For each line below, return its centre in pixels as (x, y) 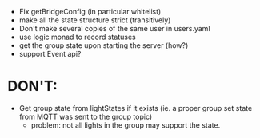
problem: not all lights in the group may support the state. (126, 125)
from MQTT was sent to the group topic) (86, 116)
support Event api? (50, 54)
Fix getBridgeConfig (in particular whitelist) (90, 12)
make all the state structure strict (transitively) (95, 20)
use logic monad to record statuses (78, 37)
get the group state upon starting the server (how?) (104, 45)
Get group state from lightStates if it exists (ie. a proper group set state (136, 108)
